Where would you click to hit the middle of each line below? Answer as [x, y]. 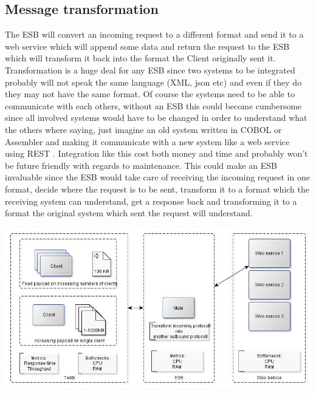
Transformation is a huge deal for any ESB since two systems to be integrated [150, 70]
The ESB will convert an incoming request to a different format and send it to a [154, 34]
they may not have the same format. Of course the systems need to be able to [150, 94]
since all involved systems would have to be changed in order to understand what [156, 118]
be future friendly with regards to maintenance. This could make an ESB [141, 165]
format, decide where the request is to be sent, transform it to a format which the [157, 189]
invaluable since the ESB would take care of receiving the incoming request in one [157, 177]
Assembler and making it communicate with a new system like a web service [147, 141]
